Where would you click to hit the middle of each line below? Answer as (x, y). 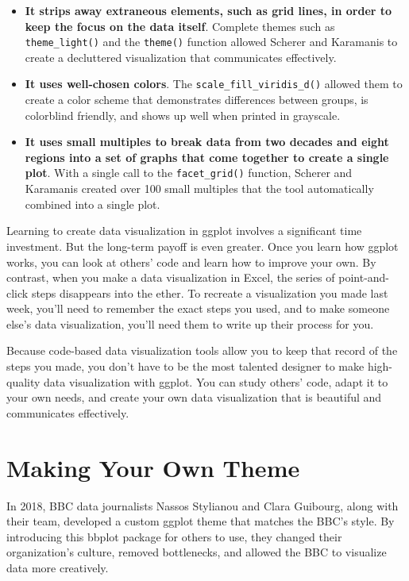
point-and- (364, 277)
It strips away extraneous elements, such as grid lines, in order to (208, 10)
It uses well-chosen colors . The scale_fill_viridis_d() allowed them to (214, 84)
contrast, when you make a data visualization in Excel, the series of (171, 277)
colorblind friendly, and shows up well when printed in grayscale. (183, 115)
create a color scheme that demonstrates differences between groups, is (197, 100)
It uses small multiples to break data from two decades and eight (207, 142)
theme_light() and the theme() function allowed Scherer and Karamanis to (211, 42)
